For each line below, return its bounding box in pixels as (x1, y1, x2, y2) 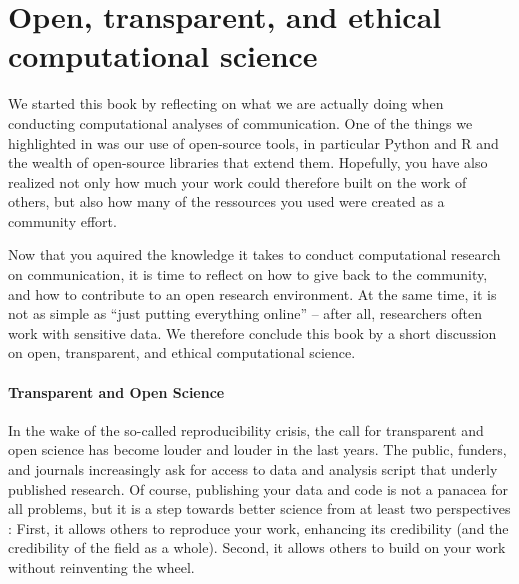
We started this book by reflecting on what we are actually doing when (8, 93, 444, 114)
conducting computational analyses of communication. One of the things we (8, 112, 473, 133)
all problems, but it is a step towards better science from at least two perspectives (8, 498, 511, 519)
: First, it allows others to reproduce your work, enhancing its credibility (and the (8, 517, 509, 538)
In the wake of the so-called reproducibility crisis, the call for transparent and (8, 419, 484, 440)
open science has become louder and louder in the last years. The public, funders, (8, 439, 507, 460)
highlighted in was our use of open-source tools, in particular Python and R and (8, 132, 499, 153)
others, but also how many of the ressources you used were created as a (8, 191, 445, 212)
